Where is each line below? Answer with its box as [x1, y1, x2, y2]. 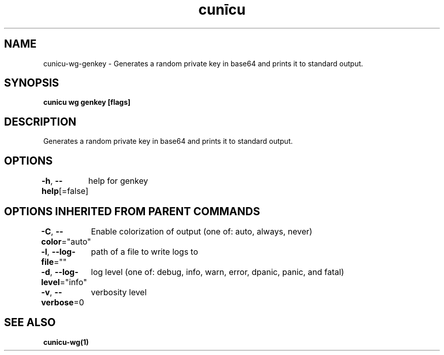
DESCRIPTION [4, 115, 77, 128]
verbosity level [91, 287, 147, 297]
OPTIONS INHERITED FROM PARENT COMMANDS [4, 205, 260, 218]
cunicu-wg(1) [43, 337, 89, 346]
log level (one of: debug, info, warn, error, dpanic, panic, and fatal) [91, 266, 344, 277]
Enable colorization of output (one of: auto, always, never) [91, 226, 313, 236]
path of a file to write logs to [91, 246, 198, 257]
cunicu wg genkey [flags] [43, 98, 131, 107]
